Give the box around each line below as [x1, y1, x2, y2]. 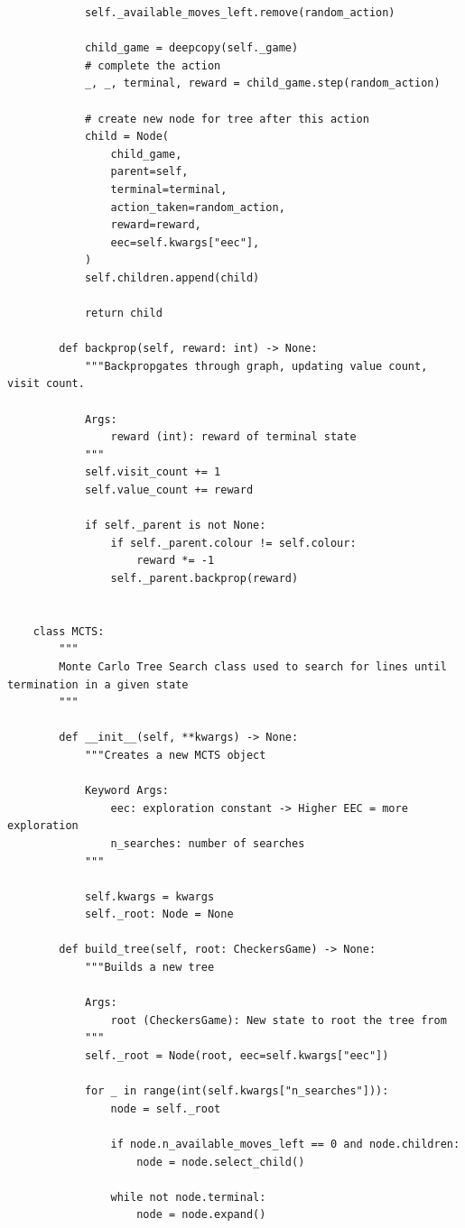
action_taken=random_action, [110, 200, 285, 214]
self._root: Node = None [84, 908, 234, 921]
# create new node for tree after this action [84, 112, 369, 125]
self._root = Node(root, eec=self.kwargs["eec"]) [84, 1049, 389, 1063]
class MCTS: [33, 624, 105, 638]
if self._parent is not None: [84, 519, 266, 532]
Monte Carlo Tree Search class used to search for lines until [59, 660, 447, 673]
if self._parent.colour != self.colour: [110, 536, 357, 549]
